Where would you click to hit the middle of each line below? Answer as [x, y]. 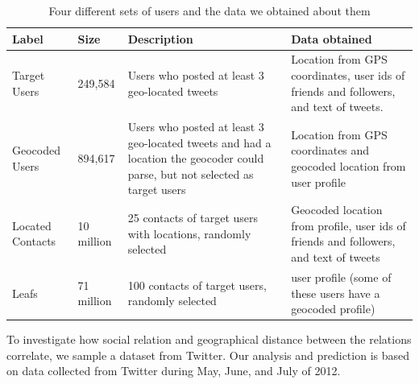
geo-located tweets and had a [199, 142]
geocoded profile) [333, 309]
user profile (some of [341, 277]
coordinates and [330, 150]
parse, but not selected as [191, 173]
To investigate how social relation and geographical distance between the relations [209, 339]
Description [160, 38]
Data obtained [332, 38]
